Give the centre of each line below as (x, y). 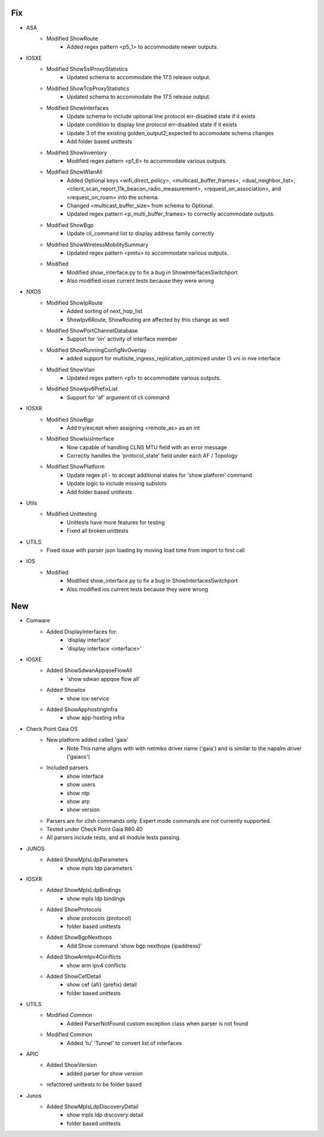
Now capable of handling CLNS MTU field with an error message (147, 447)
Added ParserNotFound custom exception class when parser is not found (157, 1023)
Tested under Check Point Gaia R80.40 (95, 829)
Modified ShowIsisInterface (80, 439)
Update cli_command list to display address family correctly (140, 234)
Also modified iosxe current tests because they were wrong (140, 281)
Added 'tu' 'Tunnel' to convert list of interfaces (124, 1043)
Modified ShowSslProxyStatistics (87, 69)
